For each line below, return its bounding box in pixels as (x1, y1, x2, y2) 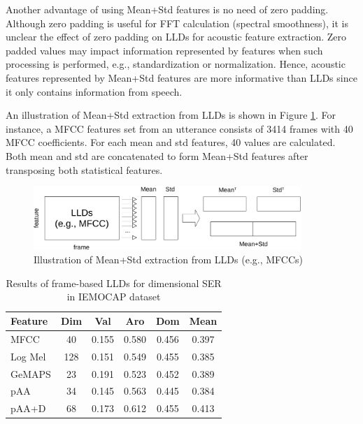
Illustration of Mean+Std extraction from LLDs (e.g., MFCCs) (34, 252, 303, 267)
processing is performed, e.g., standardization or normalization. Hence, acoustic (6, 57, 346, 71)
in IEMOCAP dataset (66, 289, 161, 304)
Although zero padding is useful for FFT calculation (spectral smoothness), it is (6, 15, 348, 30)
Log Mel (10, 349, 46, 363)
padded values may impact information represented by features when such (6, 43, 323, 57)
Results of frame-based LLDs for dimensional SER (6, 275, 222, 290)
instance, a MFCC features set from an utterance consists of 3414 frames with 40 (6, 121, 353, 136)
